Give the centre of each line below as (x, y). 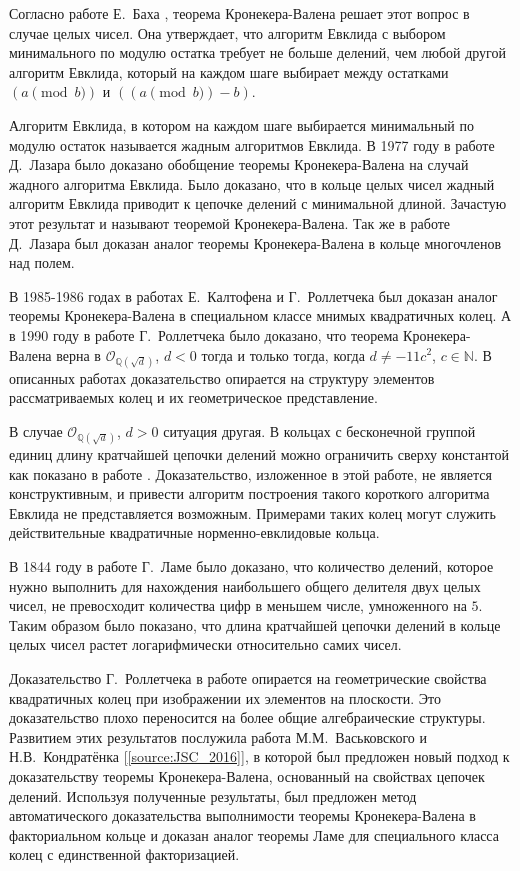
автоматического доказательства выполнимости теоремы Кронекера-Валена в (242, 815)
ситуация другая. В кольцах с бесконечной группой (319, 430)
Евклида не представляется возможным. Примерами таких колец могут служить (252, 512)
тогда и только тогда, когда (283, 354)
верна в (78, 354)
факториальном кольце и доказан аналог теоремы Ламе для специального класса (254, 834)
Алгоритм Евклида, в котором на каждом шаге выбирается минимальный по (241, 124)
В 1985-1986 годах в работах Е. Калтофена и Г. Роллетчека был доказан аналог (253, 295)
